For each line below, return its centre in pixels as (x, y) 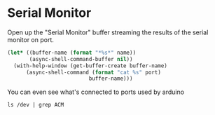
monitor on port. (31, 39)
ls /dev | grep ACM (36, 105)
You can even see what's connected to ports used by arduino (96, 92)
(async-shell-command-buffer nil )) (81, 59)
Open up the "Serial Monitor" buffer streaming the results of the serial (108, 32)
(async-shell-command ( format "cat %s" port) (93, 72)
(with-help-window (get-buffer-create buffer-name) (91, 66)
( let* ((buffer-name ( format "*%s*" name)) (72, 53)
